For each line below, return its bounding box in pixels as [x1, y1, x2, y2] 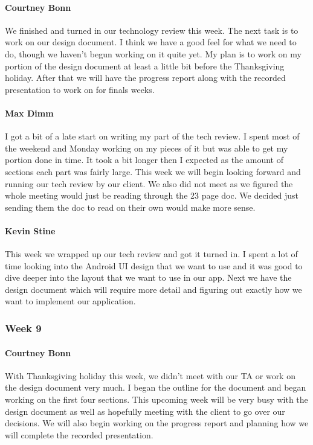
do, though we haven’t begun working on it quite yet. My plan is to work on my [5, 47, 302, 60]
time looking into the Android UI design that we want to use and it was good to [5, 259, 303, 272]
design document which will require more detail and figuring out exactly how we [5, 283, 302, 295]
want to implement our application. [5, 295, 136, 307]
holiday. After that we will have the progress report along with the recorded [5, 71, 286, 84]
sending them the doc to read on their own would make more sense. [5, 200, 256, 213]
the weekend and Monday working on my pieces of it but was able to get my [5, 141, 288, 154]
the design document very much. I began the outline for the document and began [5, 381, 306, 394]
